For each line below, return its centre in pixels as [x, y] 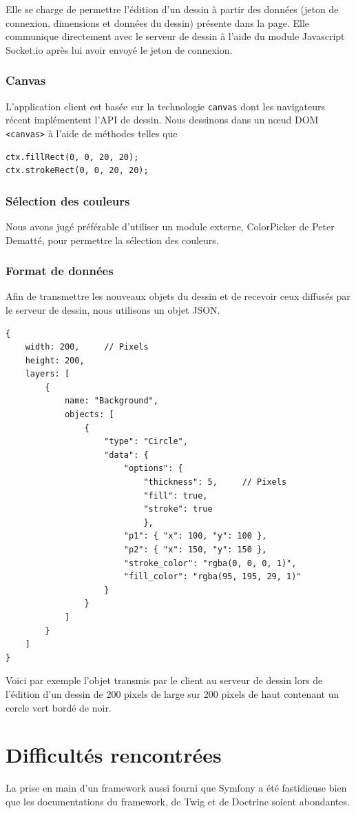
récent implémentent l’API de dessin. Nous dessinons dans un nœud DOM [162, 120]
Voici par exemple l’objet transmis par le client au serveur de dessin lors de [164, 680]
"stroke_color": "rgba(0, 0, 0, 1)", [210, 563]
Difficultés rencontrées [114, 755]
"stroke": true [178, 509]
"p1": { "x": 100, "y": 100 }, [195, 536]
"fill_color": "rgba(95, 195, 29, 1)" [212, 577]
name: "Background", [111, 401]
